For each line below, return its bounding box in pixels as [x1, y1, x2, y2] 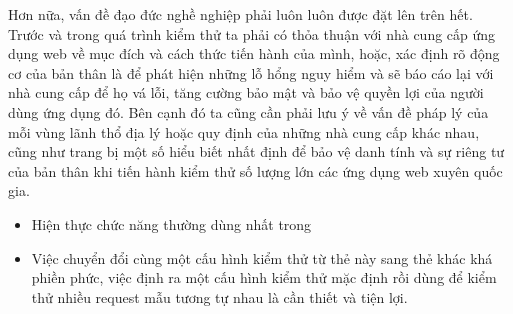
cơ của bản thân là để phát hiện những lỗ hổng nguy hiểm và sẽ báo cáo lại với [8, 62, 494, 83]
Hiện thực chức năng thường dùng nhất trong [31, 213, 312, 234]
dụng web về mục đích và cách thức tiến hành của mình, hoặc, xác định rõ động [8, 43, 500, 64]
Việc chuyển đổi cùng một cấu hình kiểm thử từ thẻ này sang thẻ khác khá [31, 247, 493, 268]
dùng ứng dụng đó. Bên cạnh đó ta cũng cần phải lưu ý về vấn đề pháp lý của [8, 101, 489, 122]
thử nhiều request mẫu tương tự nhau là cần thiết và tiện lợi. [31, 286, 408, 307]
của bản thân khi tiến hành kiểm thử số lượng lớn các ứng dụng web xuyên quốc [8, 160, 503, 181]
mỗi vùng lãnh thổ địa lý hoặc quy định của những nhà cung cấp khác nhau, [8, 121, 480, 142]
